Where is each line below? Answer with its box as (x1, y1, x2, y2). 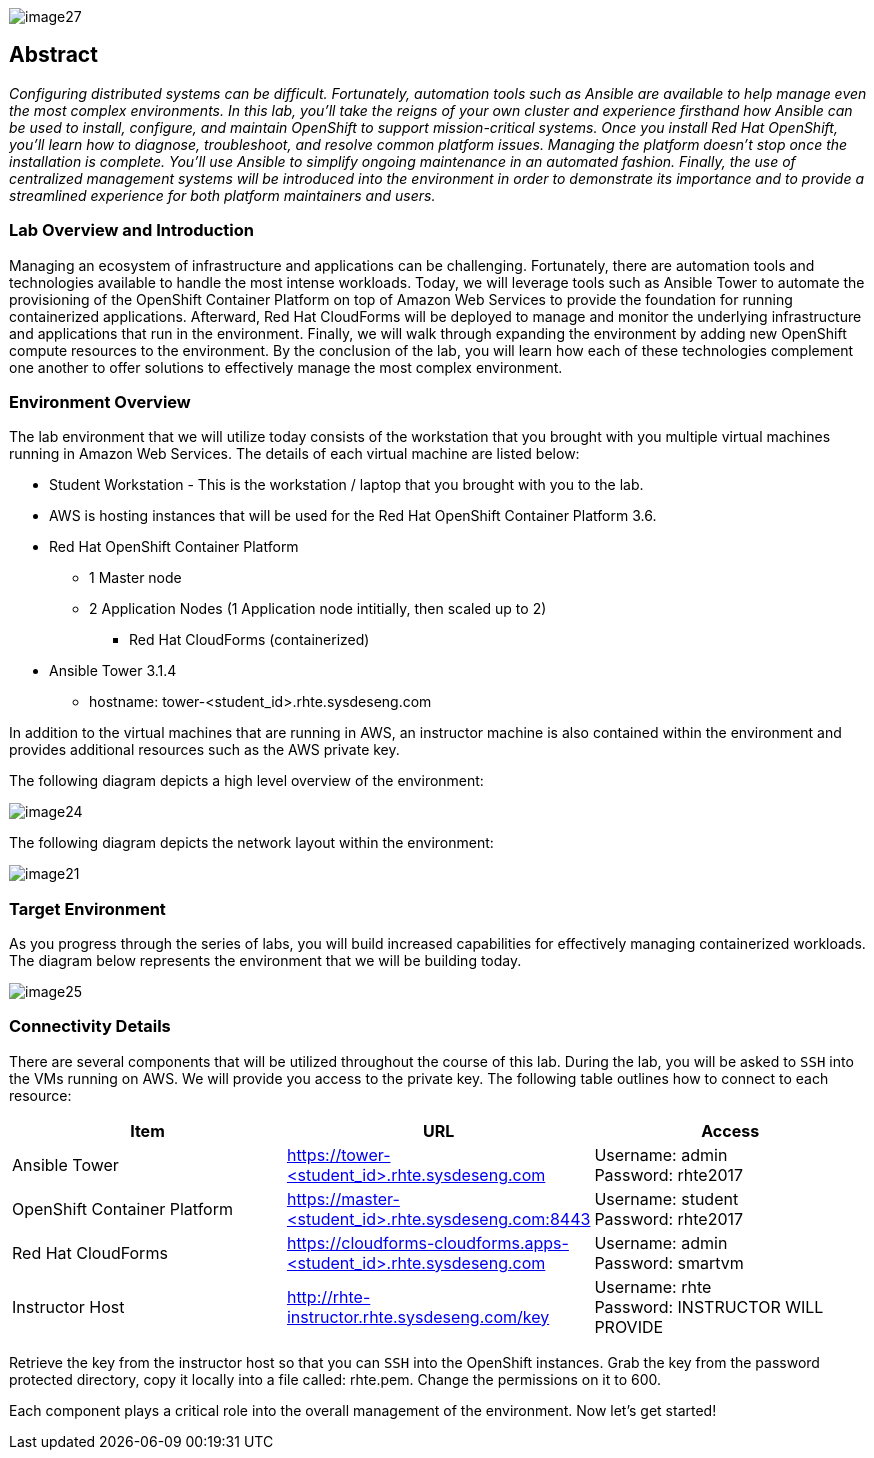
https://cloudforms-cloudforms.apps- (286, 1232, 569, 1253)
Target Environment (9, 898, 166, 919)
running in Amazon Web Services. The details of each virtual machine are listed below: (9, 445, 580, 463)
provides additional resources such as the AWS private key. (9, 741, 400, 759)
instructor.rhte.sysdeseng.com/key (286, 1306, 550, 1327)
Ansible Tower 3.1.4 (49, 662, 177, 680)
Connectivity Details (9, 1016, 171, 1037)
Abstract (9, 42, 98, 68)
